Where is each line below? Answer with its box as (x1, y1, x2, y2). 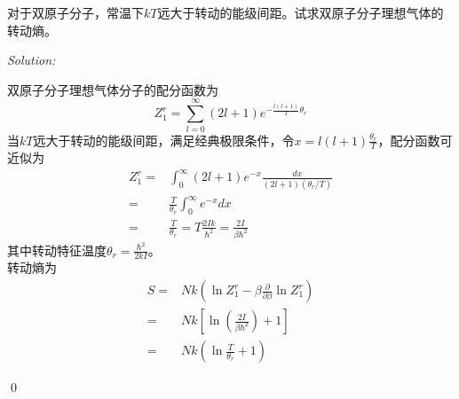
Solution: (7, 51, 56, 69)
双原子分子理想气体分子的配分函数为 (7, 80, 218, 98)
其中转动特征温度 (7, 240, 107, 259)
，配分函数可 (377, 130, 453, 149)
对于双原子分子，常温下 (7, 4, 144, 21)
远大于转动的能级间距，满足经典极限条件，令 (33, 130, 295, 149)
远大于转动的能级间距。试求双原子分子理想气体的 (157, 4, 444, 21)
